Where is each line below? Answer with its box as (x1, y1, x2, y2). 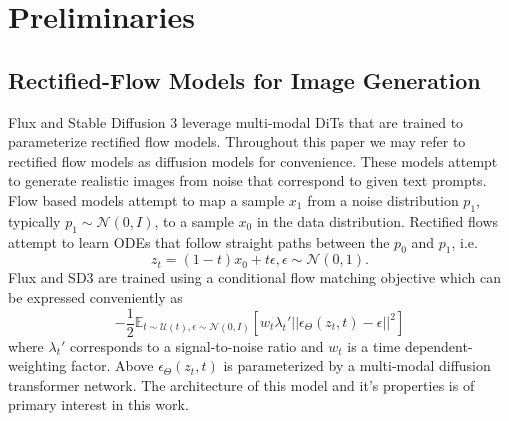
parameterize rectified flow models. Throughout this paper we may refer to (8, 131, 466, 152)
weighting (8, 355, 67, 376)
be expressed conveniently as (8, 286, 183, 307)
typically (8, 210, 61, 231)
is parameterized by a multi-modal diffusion (223, 355, 491, 376)
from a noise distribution (307, 189, 459, 210)
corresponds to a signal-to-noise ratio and (70, 335, 324, 356)
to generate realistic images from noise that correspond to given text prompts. (8, 170, 487, 191)
